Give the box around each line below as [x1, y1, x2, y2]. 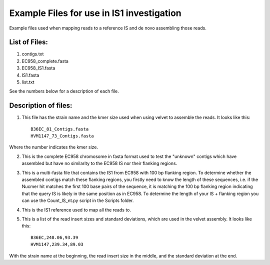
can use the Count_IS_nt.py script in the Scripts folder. [21, 197, 134, 203]
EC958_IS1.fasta [21, 65, 55, 71]
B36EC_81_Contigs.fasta [30, 126, 89, 132]
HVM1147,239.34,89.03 [30, 241, 83, 247]
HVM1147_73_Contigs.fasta [30, 133, 94, 139]
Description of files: [9, 101, 72, 110]
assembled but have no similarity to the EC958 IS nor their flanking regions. [21, 160, 177, 166]
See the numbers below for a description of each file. [9, 88, 119, 94]
